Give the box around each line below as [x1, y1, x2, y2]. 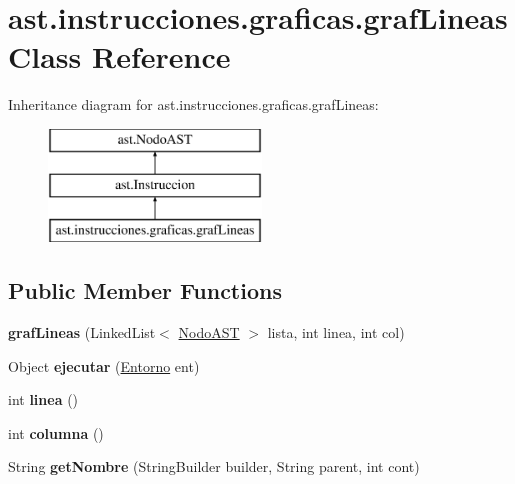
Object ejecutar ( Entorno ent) [8, 355, 200, 376]
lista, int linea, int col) [267, 322, 405, 343]
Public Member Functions [8, 275, 282, 306]
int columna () [8, 422, 104, 443]
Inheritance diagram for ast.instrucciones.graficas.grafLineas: [8, 94, 379, 115]
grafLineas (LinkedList [8, 322, 156, 343]
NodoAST [178, 322, 240, 343]
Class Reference [8, 36, 231, 77]
